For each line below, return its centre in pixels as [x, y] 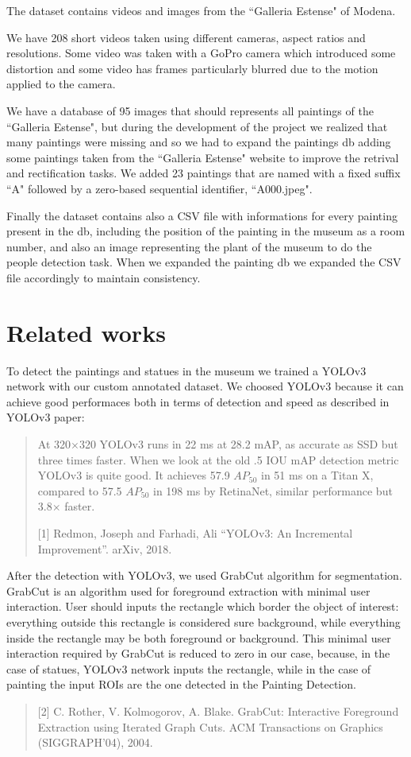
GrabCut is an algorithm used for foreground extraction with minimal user [188, 590]
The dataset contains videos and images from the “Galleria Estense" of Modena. [201, 10]
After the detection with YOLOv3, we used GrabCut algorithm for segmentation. [204, 575]
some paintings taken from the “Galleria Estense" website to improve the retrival [203, 157]
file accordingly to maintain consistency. [104, 277]
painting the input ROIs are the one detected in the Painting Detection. [181, 684]
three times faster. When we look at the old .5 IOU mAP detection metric [218, 459]
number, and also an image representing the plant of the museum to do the [189, 246]
